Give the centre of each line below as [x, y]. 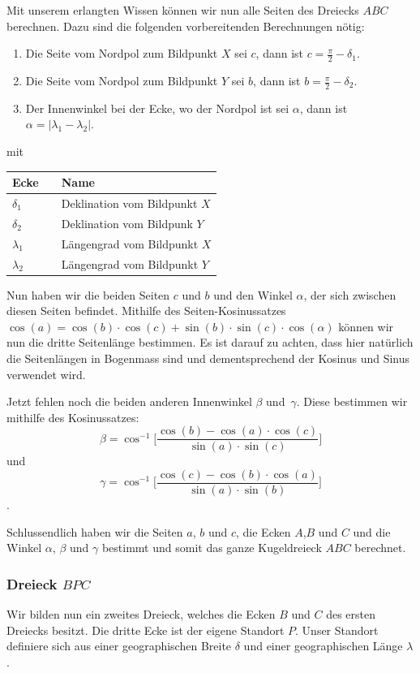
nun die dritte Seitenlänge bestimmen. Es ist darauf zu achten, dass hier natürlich [210, 342]
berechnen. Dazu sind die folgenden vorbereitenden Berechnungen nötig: [186, 26]
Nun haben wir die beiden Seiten [88, 294]
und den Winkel [253, 294]
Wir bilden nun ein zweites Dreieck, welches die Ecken [141, 614]
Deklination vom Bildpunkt [129, 203]
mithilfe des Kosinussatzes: [73, 417]
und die [372, 531]
